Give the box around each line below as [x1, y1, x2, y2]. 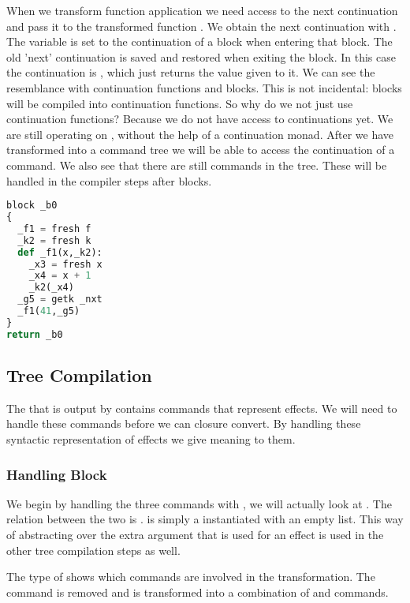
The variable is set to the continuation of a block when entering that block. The [6, 33, 393, 50]
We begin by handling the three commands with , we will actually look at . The [6, 495, 392, 511]
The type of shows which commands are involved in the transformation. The [6, 568, 375, 585]
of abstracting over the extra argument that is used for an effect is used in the [6, 526, 384, 543]
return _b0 [6, 328, 63, 340]
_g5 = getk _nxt [17, 294, 102, 305]
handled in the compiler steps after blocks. [6, 172, 212, 189]
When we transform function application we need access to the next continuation [6, 2, 398, 18]
